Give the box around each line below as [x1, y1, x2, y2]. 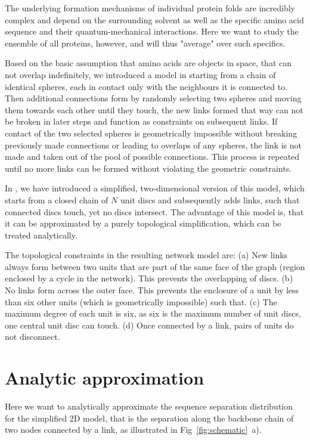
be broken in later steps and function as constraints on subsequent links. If [5, 115, 278, 128]
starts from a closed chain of [5, 193, 108, 206]
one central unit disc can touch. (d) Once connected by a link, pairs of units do [5, 318, 294, 331]
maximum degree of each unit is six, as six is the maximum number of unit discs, [5, 307, 301, 320]
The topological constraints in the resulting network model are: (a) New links [5, 249, 288, 261]
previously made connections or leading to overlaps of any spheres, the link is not [5, 138, 302, 151]
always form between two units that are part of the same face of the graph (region [5, 260, 305, 272]
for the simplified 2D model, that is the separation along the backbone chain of [5, 411, 294, 424]
